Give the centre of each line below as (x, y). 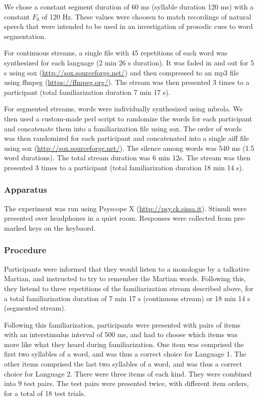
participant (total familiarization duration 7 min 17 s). (87, 92)
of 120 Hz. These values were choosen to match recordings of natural (146, 16)
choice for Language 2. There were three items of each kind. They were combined (128, 373)
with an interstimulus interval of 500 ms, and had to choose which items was (121, 334)
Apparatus (26, 190)
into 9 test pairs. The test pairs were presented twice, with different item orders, (127, 383)
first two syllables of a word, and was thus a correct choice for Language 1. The (125, 354)
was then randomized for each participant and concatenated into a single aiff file (127, 138)
